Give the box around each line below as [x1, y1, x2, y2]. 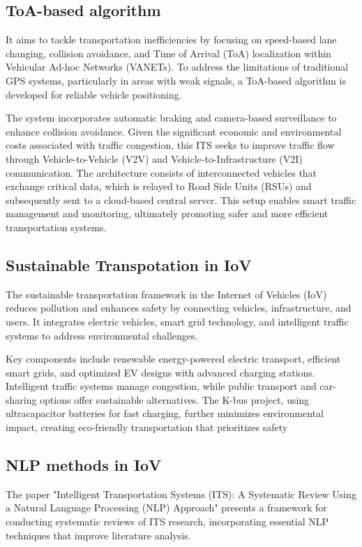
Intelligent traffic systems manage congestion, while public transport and [6, 379, 317, 393]
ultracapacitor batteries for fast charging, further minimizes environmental [6, 406, 324, 421]
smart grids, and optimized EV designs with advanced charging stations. [6, 365, 315, 379]
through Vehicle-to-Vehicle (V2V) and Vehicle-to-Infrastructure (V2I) [6, 151, 303, 166]
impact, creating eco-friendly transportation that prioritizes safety [6, 420, 288, 435]
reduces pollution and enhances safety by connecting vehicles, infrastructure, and [6, 300, 352, 315]
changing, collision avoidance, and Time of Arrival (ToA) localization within [6, 45, 331, 60]
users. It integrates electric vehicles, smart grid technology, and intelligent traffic [6, 314, 349, 328]
